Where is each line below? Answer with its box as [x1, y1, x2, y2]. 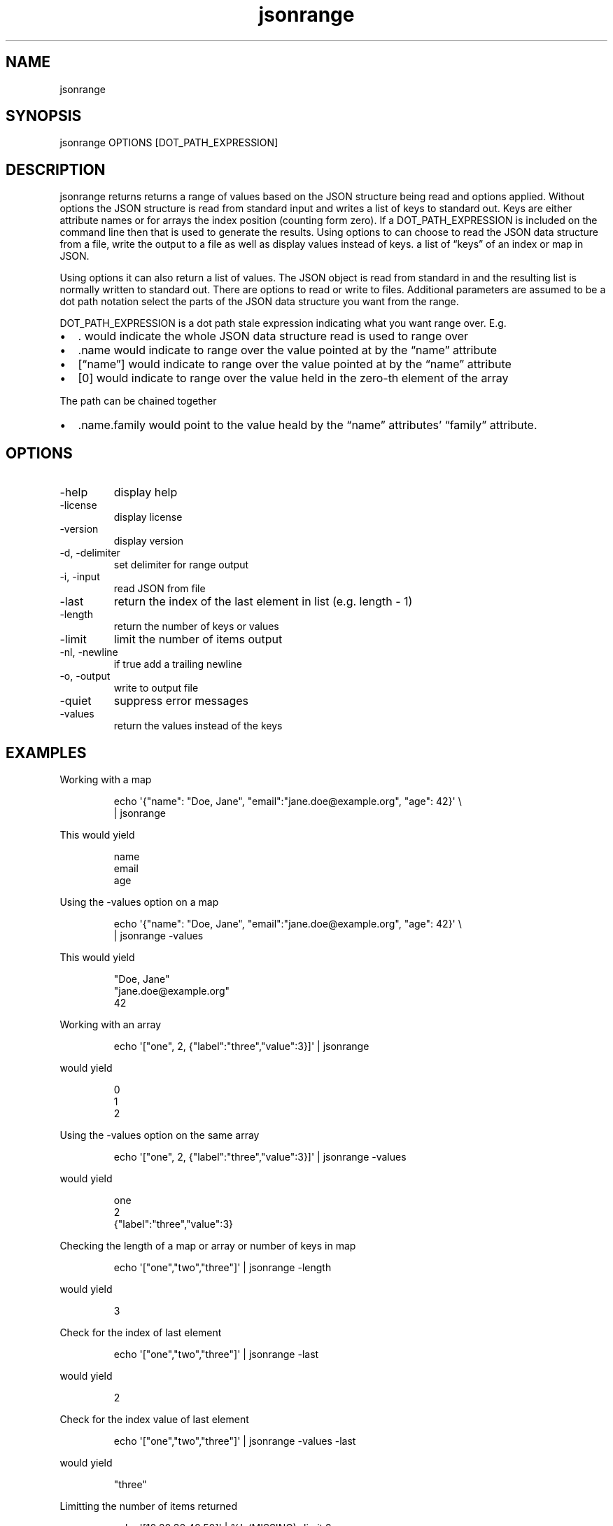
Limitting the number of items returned [59, 1499, 238, 1512]
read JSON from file [113, 582, 206, 595]
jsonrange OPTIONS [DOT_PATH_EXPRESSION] [59, 136, 279, 149]
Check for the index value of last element [59, 1413, 249, 1425]
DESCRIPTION [6, 160, 106, 178]
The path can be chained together [59, 395, 217, 407]
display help [113, 485, 178, 500]
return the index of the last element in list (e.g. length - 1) [113, 594, 413, 609]
